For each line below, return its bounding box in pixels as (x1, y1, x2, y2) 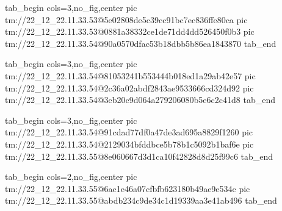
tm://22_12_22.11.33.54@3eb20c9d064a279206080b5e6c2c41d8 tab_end (5, 93, 275, 106)
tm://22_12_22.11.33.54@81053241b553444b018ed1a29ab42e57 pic (5, 69, 256, 82)
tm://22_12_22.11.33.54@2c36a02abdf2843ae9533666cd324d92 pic (5, 81, 254, 94)
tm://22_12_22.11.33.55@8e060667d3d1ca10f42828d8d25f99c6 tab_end (5, 149, 273, 162)
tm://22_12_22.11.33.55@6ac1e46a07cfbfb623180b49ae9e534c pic (5, 182, 250, 195)
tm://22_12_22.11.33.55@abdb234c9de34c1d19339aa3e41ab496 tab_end (5, 194, 277, 207)
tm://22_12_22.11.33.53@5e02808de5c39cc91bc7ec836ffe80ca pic (5, 13, 248, 26)
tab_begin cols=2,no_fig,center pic (5, 170, 137, 183)
